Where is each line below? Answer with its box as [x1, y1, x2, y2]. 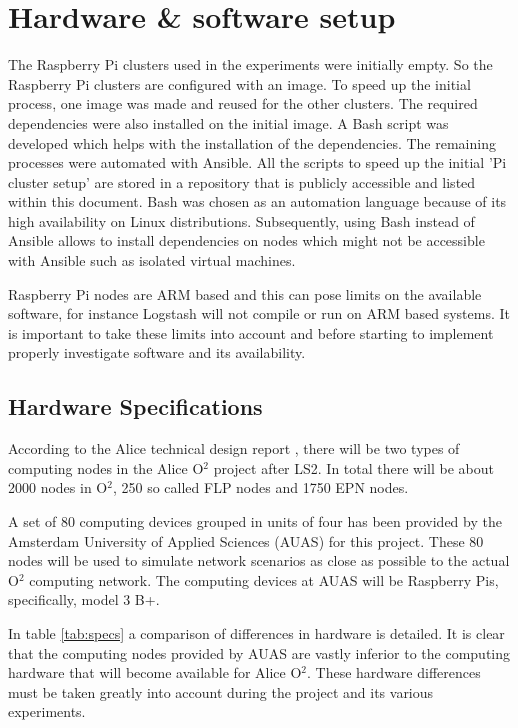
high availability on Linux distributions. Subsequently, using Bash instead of [8, 210, 475, 231]
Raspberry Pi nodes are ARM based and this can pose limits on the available [8, 283, 482, 304]
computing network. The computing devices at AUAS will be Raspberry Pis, [29, 569, 499, 590]
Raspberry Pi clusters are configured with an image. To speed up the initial [8, 73, 471, 94]
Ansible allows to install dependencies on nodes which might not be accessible [8, 230, 485, 251]
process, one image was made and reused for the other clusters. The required [8, 93, 478, 114]
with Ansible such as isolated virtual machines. [8, 250, 296, 271]
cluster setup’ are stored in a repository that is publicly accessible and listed [8, 171, 476, 192]
